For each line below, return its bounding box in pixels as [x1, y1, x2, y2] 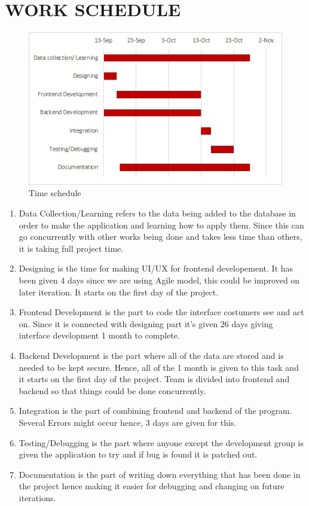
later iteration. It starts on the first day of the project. [19, 285, 219, 298]
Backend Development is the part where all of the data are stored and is [19, 349, 284, 361]
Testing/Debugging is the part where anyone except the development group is [19, 436, 304, 449]
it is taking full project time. [19, 242, 124, 254]
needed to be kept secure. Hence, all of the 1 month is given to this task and [19, 361, 299, 373]
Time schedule [29, 187, 81, 199]
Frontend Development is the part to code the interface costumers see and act [19, 306, 304, 318]
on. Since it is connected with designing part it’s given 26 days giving [19, 317, 273, 330]
